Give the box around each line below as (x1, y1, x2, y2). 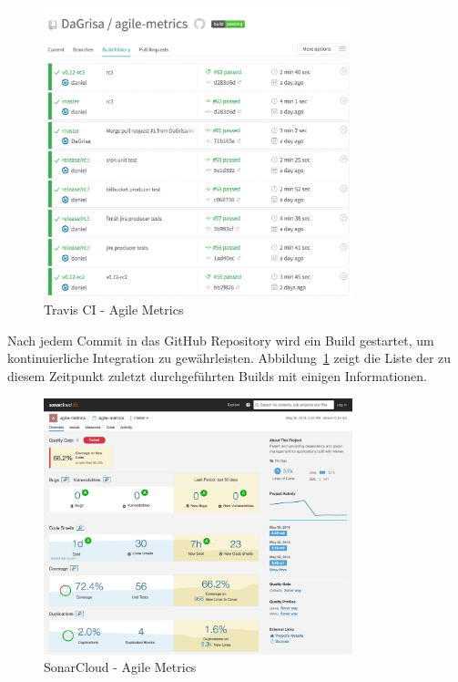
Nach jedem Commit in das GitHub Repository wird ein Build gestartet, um (7, 330, 434, 349)
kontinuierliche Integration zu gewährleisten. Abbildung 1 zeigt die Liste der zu (7, 348, 452, 367)
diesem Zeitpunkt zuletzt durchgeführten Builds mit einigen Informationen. (7, 367, 427, 386)
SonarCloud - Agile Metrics (44, 657, 197, 677)
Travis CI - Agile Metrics (44, 300, 184, 319)
